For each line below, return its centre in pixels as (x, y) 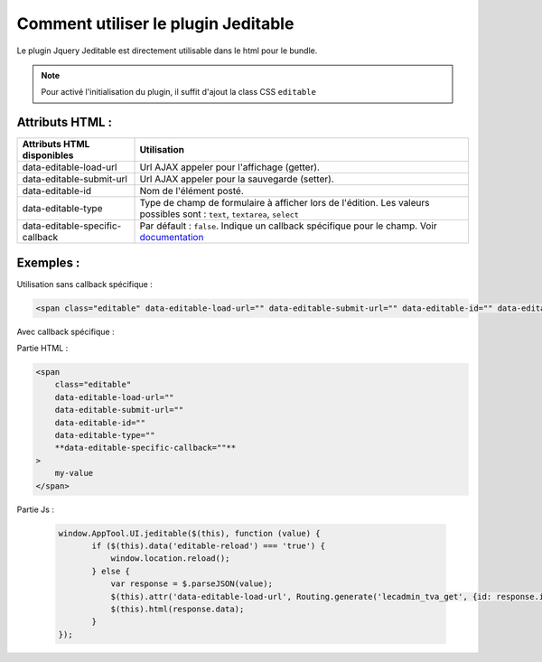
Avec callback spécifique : (65, 331)
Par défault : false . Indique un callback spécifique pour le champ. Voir (288, 226)
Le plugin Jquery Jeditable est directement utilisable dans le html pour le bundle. (167, 51)
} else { (111, 571)
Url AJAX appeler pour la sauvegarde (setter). (237, 179)
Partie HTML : (42, 349)
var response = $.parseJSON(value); (192, 584)
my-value (74, 473)
